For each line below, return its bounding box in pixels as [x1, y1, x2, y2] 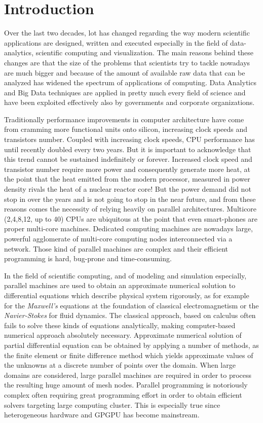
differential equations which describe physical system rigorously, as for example [4, 290, 249, 300]
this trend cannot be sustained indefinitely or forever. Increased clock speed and [4, 154, 252, 164]
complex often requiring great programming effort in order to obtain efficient [4, 389, 242, 400]
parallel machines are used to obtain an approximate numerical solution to [4, 280, 236, 291]
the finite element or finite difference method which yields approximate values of [4, 349, 253, 360]
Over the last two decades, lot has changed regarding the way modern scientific [4, 27, 250, 38]
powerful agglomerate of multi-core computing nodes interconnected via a [4, 233, 233, 243]
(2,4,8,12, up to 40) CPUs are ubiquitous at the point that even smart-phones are [4, 213, 257, 224]
